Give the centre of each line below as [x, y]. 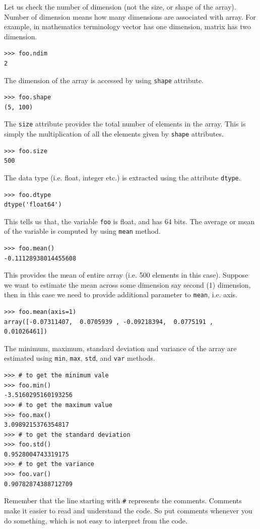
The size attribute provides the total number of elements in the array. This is [125, 124]
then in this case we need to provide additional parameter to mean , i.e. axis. [121, 294]
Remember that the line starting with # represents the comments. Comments [123, 501]
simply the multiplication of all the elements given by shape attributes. [114, 134]
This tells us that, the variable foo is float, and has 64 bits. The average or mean [129, 221]
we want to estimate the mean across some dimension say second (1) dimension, [127, 284]
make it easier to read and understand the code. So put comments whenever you [128, 510]
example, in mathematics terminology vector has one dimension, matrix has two [127, 26]
